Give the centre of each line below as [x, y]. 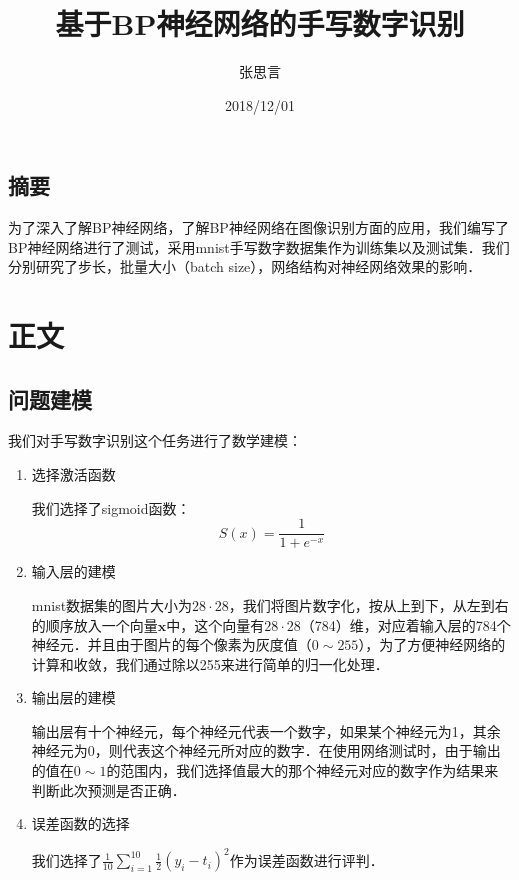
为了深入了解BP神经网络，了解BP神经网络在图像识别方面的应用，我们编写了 [258, 227]
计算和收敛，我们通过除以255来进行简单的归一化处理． [210, 663]
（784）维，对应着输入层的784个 [405, 624]
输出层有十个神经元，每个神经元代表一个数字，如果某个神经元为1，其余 [266, 730]
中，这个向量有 [215, 624]
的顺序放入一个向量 [94, 624]
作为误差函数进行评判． [306, 859]
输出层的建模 [73, 697]
